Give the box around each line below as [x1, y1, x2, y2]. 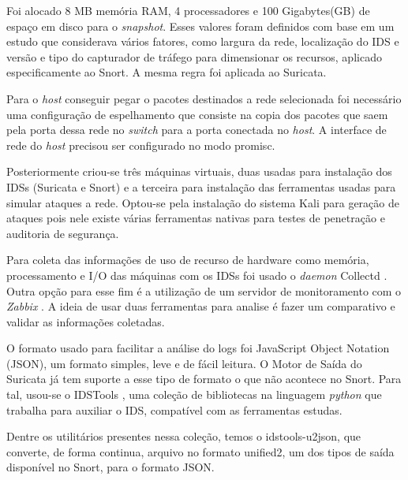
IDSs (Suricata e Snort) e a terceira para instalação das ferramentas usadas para [6, 178, 396, 195]
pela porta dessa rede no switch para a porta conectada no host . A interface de [6, 121, 387, 138]
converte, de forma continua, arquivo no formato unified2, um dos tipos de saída [6, 443, 395, 460]
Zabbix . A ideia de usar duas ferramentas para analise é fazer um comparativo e [6, 298, 395, 314]
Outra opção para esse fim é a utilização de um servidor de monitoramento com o [6, 282, 402, 299]
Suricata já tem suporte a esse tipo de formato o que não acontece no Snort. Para [6, 370, 402, 387]
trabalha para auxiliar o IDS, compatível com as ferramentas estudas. [6, 401, 342, 418]
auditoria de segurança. [6, 225, 119, 241]
